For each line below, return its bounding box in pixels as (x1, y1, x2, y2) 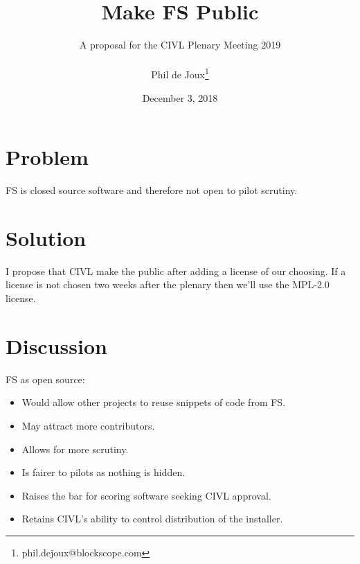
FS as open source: (6, 371, 85, 386)
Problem (6, 143, 89, 171)
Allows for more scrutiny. (21, 441, 129, 456)
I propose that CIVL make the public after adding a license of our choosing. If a (6, 263, 346, 278)
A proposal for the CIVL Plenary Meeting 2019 (79, 37, 281, 52)
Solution (6, 223, 87, 252)
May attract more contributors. (21, 418, 155, 432)
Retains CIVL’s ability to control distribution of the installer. (21, 511, 283, 526)
